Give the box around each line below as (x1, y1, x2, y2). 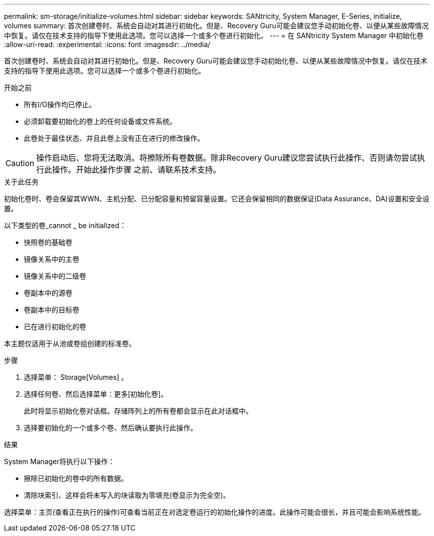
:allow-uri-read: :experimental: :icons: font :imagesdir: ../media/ (4, 40, 211, 49)
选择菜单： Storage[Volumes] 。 (24, 373, 128, 381)
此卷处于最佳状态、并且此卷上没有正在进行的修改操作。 (24, 134, 204, 142)
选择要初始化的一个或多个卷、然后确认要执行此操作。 (24, 423, 197, 432)
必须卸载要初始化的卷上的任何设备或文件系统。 (24, 117, 176, 125)
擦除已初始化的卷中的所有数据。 (24, 474, 128, 482)
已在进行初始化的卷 (24, 322, 86, 331)
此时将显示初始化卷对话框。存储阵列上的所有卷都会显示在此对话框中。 (24, 407, 253, 415)
